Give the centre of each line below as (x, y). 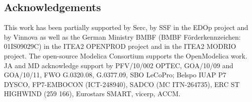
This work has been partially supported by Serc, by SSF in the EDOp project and (126, 27)
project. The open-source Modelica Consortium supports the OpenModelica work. (126, 55)
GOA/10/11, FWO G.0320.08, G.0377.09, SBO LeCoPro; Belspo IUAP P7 (115, 75)
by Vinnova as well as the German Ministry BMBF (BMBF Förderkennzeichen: (122, 36)
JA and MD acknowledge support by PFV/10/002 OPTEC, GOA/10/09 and (119, 65)
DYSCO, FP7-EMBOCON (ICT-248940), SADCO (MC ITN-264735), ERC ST (122, 84)
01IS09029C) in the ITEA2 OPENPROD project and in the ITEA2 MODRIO (120, 46)
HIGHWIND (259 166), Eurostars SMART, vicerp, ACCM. (92, 94)
